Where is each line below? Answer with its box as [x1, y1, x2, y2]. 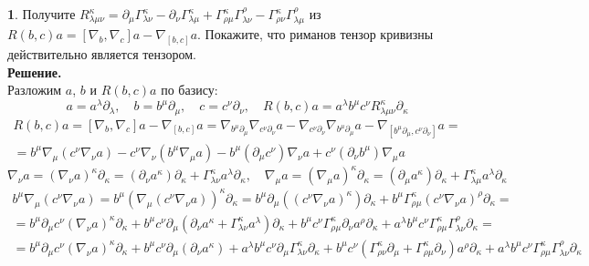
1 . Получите [7, 5, 76, 23]
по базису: [161, 80, 218, 99]
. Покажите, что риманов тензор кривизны [197, 25, 434, 44]
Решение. [7, 62, 62, 81]
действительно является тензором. [7, 45, 196, 64]
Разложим [7, 80, 62, 99]
